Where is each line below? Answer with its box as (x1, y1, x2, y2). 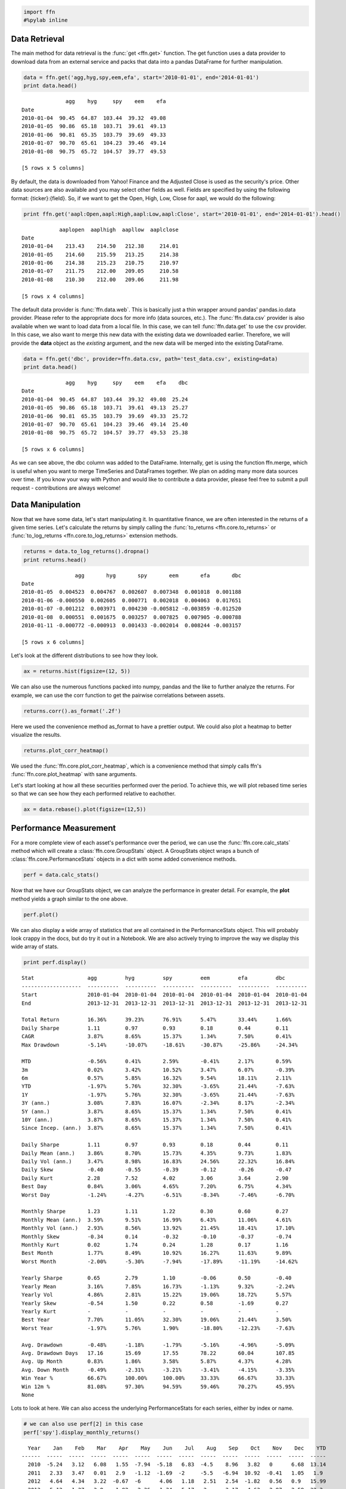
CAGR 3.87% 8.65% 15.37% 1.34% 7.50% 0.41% (21, 1033, 292, 1040)
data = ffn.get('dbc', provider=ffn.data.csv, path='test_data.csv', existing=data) (23, 355, 278, 362)
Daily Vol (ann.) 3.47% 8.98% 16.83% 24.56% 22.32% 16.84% (21, 1158, 295, 1164)
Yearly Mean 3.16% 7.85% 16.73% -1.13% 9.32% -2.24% (21, 1283, 295, 1289)
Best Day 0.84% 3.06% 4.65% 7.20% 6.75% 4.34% (21, 1183, 292, 1190)
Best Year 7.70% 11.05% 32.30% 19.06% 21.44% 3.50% (21, 1316, 292, 1323)
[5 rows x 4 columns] (21, 292, 85, 300)
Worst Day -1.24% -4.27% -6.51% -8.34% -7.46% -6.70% (21, 1191, 295, 1198)
